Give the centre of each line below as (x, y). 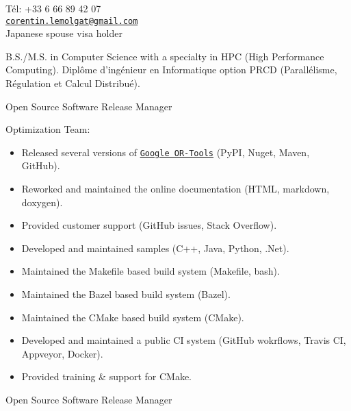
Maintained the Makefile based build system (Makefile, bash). (151, 271)
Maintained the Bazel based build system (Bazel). (126, 294)
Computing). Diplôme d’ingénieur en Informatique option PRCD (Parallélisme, (171, 70)
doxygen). (42, 202)
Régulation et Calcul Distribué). (73, 83)
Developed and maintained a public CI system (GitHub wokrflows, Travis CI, (184, 340)
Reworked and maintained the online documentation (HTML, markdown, (175, 189)
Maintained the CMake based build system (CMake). (133, 317)
